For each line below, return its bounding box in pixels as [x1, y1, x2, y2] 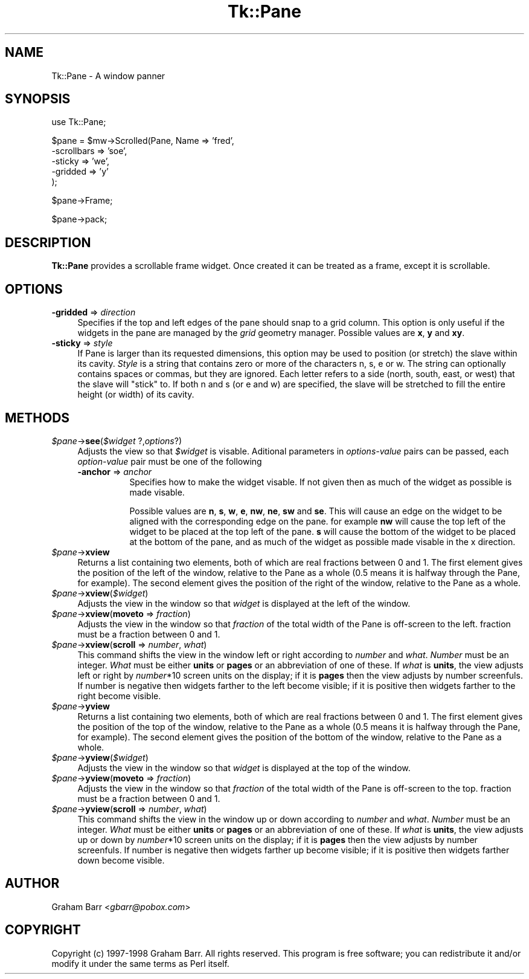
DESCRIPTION [5, 234, 91, 250]
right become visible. [77, 690, 161, 701]
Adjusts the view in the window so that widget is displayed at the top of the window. [77, 762, 411, 773]
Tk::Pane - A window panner [51, 70, 165, 81]
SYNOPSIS [5, 91, 71, 107]
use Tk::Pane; [51, 117, 106, 128]
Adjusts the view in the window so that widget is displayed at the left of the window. [77, 598, 411, 609]
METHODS [5, 410, 70, 425]
